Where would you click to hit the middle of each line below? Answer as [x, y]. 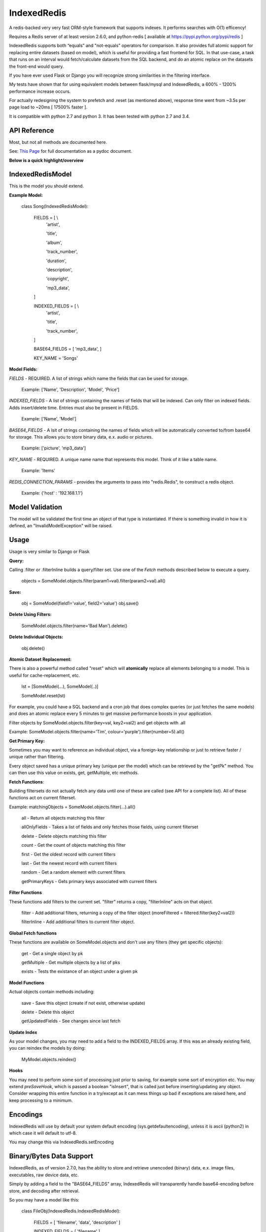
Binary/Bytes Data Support [51, 1156]
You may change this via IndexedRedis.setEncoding [62, 1142]
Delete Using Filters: [30, 615]
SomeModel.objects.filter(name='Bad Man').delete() [74, 625]
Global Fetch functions [33, 933]
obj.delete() [33, 648]
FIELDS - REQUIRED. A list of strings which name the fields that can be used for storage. [99, 378]
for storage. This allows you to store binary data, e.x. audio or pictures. [81, 437]
